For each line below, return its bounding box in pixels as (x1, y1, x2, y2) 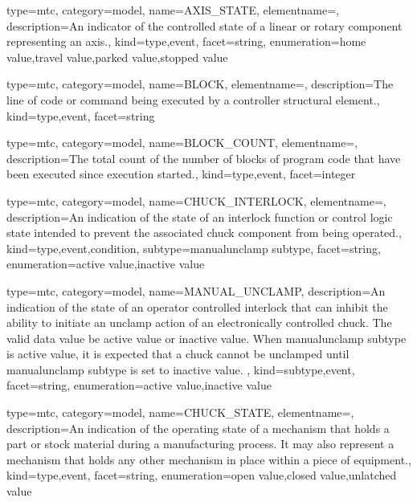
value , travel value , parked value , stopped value (6, 48, 228, 65)
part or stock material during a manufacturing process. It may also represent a (6, 435, 395, 452)
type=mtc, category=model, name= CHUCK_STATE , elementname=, (6, 404, 354, 421)
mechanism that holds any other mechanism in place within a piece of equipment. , (6, 451, 411, 467)
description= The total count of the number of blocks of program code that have (6, 149, 401, 166)
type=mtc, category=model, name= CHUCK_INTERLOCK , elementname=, (6, 192, 386, 209)
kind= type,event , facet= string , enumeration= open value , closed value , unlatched (6, 467, 397, 484)
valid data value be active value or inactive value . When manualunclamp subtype (6, 329, 407, 346)
